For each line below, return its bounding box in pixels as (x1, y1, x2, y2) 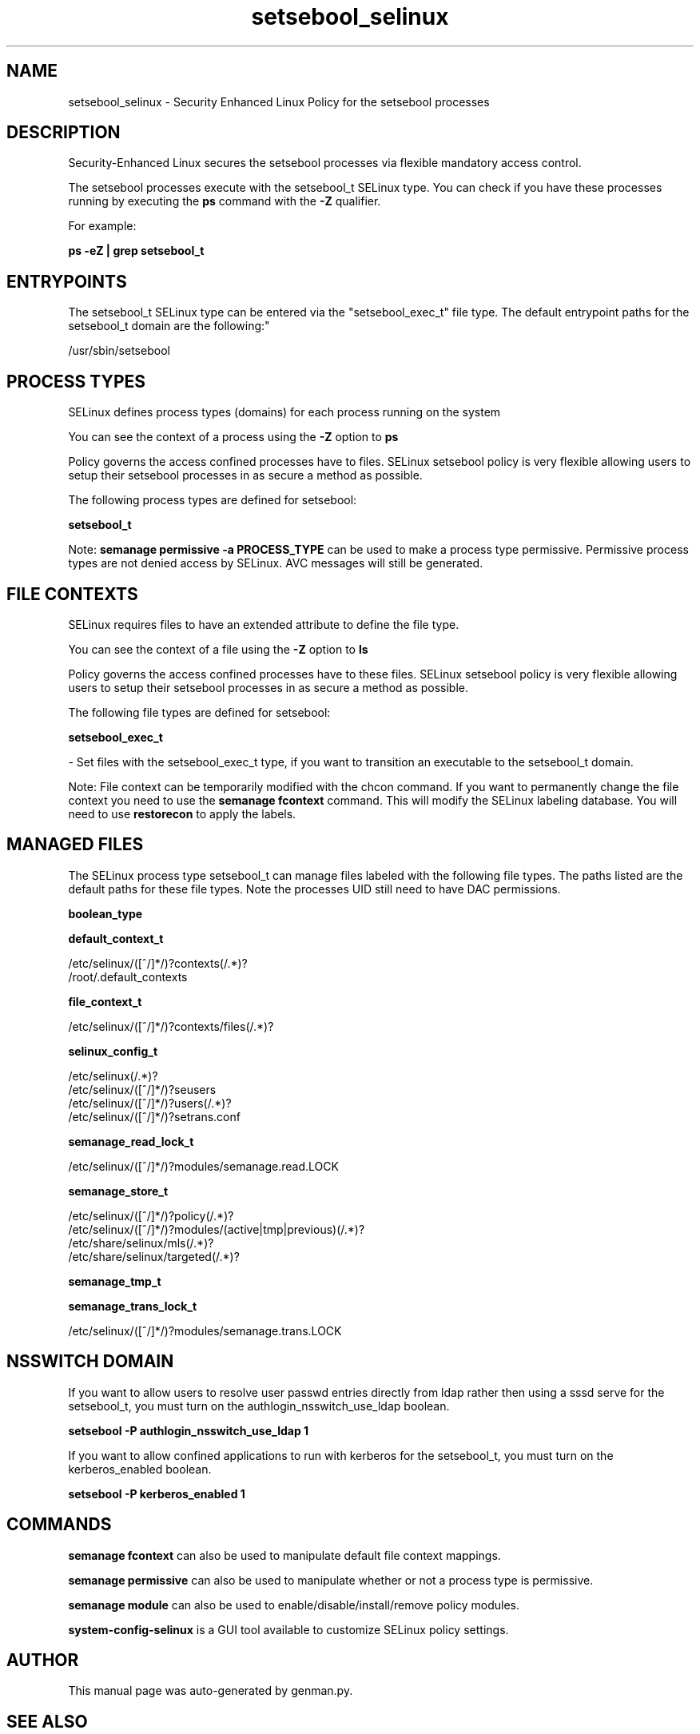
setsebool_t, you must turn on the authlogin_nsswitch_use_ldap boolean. (68, 1398, 450, 1413)
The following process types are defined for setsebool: (68, 493, 357, 507)
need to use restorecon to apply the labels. (68, 806, 296, 821)
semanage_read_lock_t (68, 1134, 194, 1148)
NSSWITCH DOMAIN (6, 1351, 174, 1372)
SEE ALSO (6, 1711, 88, 1732)
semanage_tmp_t (68, 1274, 161, 1288)
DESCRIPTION (6, 122, 121, 143)
